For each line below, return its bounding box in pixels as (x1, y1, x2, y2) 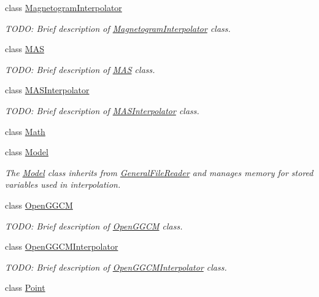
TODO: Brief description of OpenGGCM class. (5, 219, 183, 232)
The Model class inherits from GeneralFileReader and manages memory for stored (5, 166, 313, 179)
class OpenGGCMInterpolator (5, 240, 118, 253)
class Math (5, 125, 45, 137)
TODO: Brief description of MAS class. (5, 63, 155, 75)
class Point (5, 281, 45, 294)
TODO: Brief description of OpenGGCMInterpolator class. (5, 260, 227, 273)
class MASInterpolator (5, 83, 90, 96)
